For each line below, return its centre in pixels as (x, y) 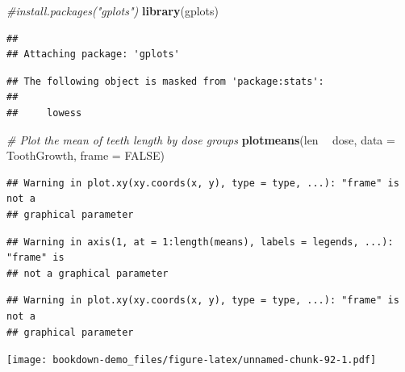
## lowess (44, 113)
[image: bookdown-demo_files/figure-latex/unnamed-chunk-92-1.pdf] (192, 360)
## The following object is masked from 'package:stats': (165, 81)
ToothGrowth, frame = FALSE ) (86, 155)
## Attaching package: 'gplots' (93, 54)
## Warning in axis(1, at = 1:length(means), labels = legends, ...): (200, 242)
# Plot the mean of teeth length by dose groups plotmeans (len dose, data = (201, 139)
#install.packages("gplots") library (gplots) (113, 10)
